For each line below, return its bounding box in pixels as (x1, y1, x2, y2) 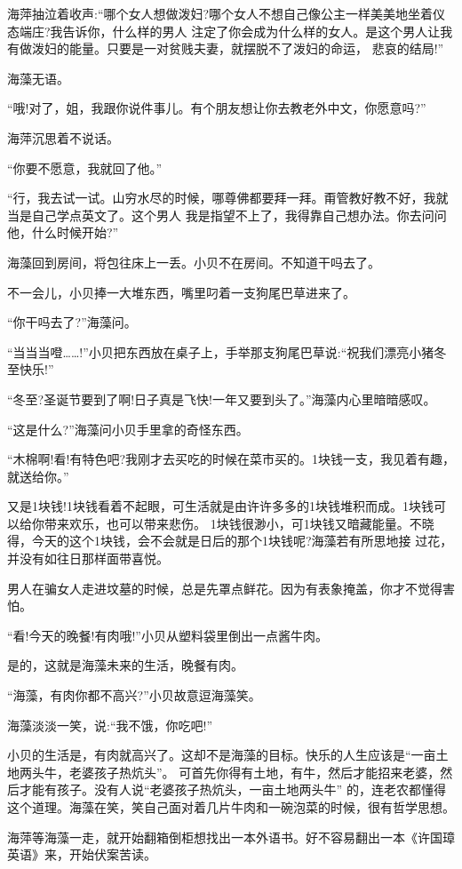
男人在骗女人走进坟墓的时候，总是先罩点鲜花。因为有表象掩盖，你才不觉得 (7, 578, 442, 597)
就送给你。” (7, 466, 69, 485)
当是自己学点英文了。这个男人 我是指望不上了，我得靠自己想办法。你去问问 (7, 205, 447, 224)
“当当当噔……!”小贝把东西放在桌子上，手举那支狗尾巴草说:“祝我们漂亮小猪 (7, 342, 434, 361)
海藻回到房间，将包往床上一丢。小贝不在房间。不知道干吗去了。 (7, 252, 380, 271)
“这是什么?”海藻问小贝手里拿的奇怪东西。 (7, 419, 249, 438)
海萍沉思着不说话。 (7, 128, 119, 147)
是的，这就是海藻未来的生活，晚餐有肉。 (7, 656, 243, 674)
